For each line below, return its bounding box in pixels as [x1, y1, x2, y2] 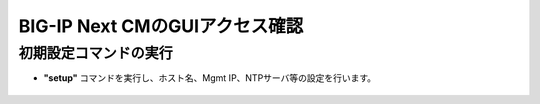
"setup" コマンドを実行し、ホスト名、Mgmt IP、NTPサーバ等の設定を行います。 [43, 72, 377, 84]
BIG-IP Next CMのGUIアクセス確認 [18, 15, 304, 37]
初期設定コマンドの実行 [18, 44, 174, 62]
